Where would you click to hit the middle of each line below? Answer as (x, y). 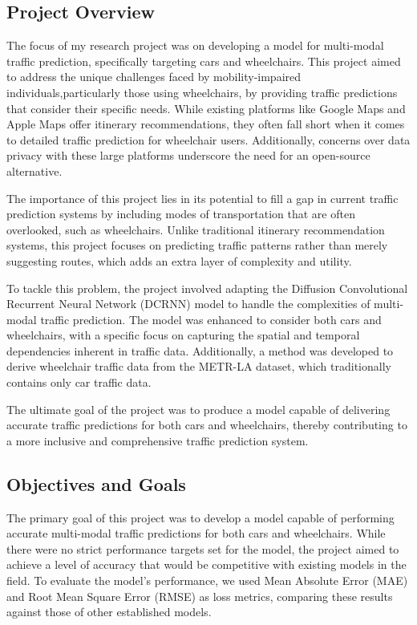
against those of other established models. (109, 612)
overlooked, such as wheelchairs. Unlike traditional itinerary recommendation (196, 229)
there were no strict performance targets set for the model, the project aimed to (203, 548)
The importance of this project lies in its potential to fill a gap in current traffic (202, 198)
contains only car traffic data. (79, 382)
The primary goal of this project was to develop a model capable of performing (200, 517)
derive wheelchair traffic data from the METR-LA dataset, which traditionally (199, 366)
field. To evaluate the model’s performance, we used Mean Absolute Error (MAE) (207, 580)
